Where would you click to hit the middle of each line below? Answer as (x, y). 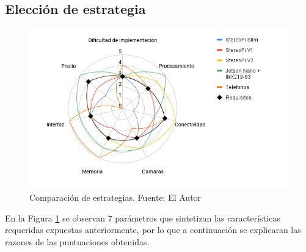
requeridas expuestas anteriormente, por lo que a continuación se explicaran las (153, 230)
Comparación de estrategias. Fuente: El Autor (115, 197)
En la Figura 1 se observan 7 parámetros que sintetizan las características (143, 218)
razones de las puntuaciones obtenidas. (77, 241)
